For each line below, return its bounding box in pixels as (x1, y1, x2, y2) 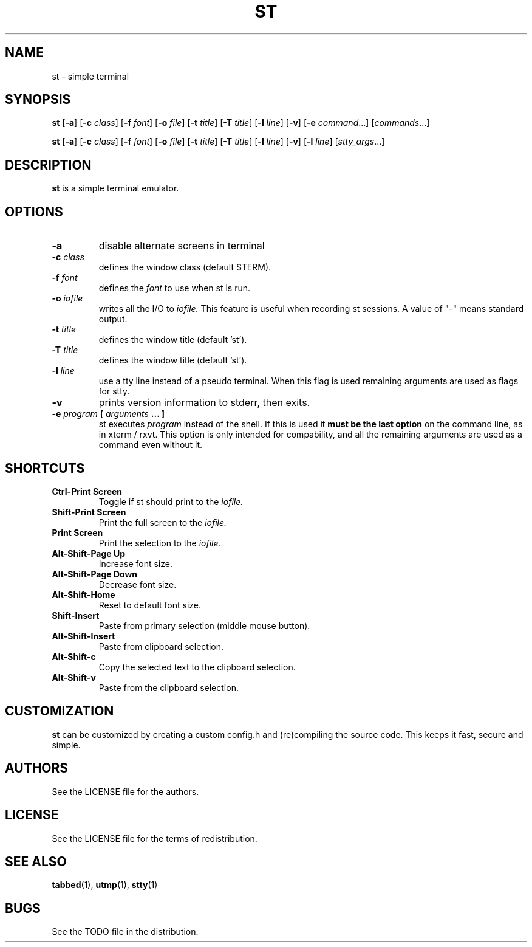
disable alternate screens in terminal (98, 239, 265, 252)
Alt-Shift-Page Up (52, 548, 126, 559)
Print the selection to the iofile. (98, 537, 221, 548)
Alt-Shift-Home (52, 589, 115, 600)
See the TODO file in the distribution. (52, 926, 199, 937)
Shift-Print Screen (52, 506, 126, 517)
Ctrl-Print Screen (52, 486, 123, 497)
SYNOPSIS (5, 92, 71, 108)
